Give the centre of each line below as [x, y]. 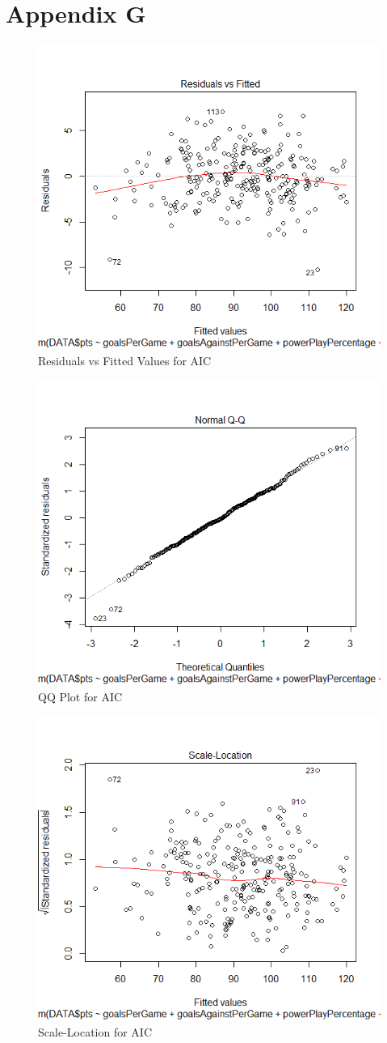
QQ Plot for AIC [80, 696]
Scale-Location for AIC [95, 1031]
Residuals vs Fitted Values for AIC [125, 361]
